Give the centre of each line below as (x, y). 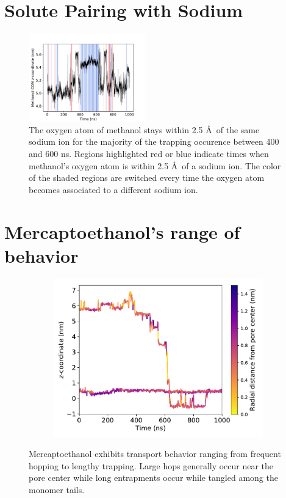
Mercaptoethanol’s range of (122, 231)
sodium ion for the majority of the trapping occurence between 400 (154, 141)
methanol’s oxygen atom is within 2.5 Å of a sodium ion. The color (155, 165)
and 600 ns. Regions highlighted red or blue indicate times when (149, 153)
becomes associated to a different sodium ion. (113, 189)
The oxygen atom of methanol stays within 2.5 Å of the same (144, 129)
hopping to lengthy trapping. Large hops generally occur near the (151, 465)
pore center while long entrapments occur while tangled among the (153, 478)
